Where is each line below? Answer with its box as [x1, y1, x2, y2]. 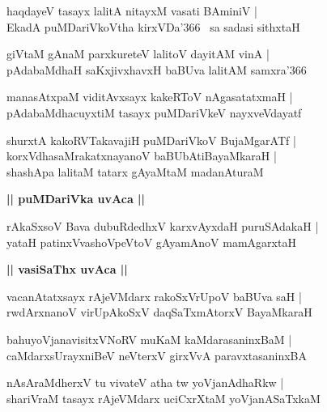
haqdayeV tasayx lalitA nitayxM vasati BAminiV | [6, 2, 257, 19]
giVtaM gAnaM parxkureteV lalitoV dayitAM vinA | [6, 45, 270, 62]
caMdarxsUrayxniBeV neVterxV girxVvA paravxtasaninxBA [6, 346, 308, 363]
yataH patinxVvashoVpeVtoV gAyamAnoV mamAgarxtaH [6, 233, 296, 250]
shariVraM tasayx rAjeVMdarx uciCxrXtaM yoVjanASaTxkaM [6, 389, 321, 406]
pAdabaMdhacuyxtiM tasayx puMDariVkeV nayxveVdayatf [6, 104, 302, 121]
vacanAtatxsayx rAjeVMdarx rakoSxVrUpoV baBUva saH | [6, 287, 302, 304]
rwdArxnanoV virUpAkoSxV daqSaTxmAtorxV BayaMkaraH [6, 304, 312, 321]
